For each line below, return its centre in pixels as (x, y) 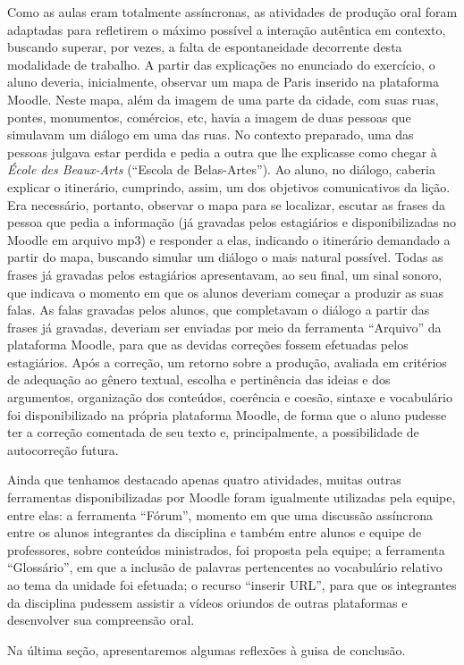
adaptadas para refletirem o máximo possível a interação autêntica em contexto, (227, 29)
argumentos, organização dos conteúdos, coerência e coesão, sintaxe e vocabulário (230, 397)
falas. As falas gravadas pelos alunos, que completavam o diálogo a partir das (219, 310)
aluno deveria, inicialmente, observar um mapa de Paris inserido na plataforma (223, 82)
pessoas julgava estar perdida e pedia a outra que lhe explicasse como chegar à (222, 152)
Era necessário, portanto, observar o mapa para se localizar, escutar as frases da (226, 204)
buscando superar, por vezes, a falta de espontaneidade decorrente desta (205, 47)
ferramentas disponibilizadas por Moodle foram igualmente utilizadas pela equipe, (232, 497)
